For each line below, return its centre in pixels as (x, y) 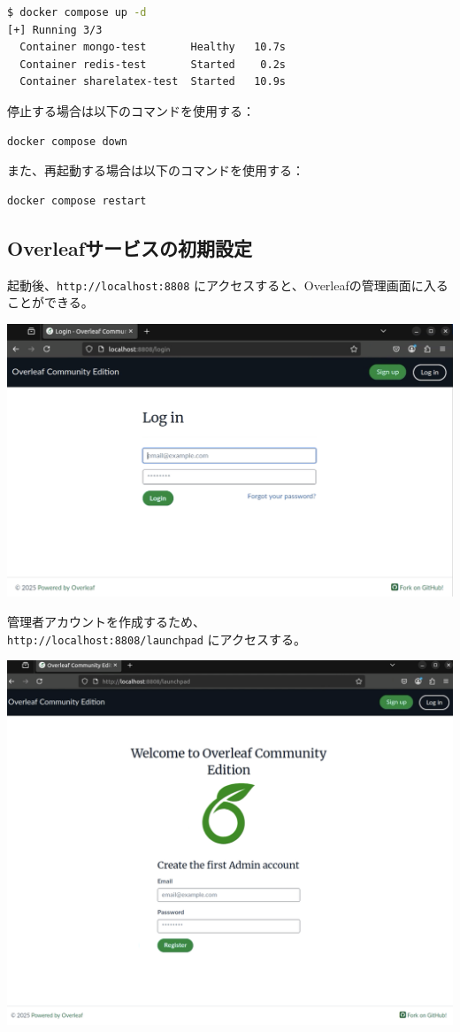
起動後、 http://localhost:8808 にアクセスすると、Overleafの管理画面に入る (228, 285)
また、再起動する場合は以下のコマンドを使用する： (156, 170)
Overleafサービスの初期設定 (130, 247)
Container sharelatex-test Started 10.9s (153, 82)
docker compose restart (77, 200)
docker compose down (68, 141)
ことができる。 (50, 302)
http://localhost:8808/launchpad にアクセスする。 (157, 639)
